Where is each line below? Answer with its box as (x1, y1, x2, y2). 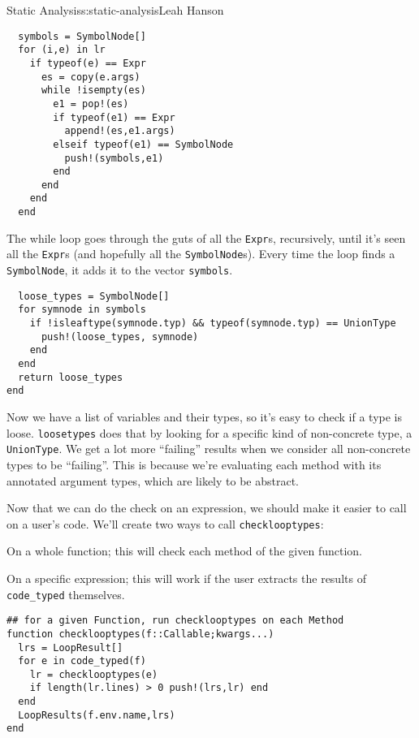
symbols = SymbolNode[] (18, 30, 146, 42)
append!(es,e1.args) (64, 125, 175, 137)
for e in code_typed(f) (18, 655, 146, 667)
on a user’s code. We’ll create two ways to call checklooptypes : (6, 515, 324, 532)
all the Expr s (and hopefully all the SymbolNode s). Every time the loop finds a (6, 245, 395, 262)
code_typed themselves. (6, 585, 125, 602)
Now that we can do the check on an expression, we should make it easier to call (6, 499, 407, 516)
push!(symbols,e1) (64, 152, 164, 164)
